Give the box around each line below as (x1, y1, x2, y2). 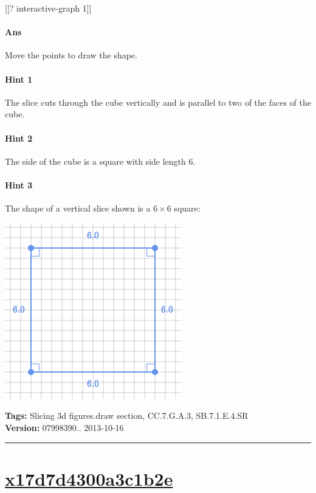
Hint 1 (5, 72, 33, 85)
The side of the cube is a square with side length (5, 154, 186, 167)
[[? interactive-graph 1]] (5, 2, 92, 14)
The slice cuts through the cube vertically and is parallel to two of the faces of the (5, 95, 311, 108)
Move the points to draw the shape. (5, 49, 137, 61)
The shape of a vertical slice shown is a (5, 202, 151, 215)
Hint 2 (5, 131, 33, 144)
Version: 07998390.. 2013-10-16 (5, 421, 124, 433)
